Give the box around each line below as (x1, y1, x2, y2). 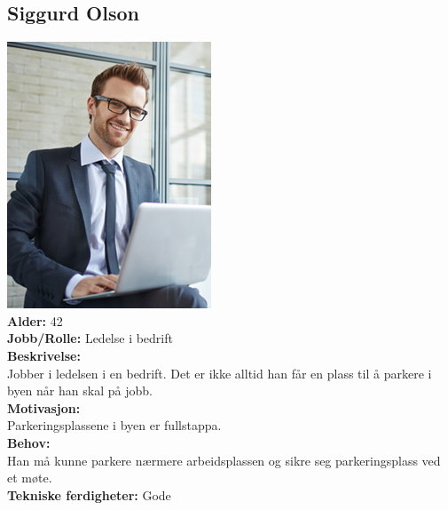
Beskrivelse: (7, 346, 81, 364)
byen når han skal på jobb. (7, 381, 153, 400)
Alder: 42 (7, 311, 63, 330)
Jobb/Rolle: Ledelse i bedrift (7, 329, 173, 347)
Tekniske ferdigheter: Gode (7, 485, 171, 504)
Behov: (7, 433, 51, 451)
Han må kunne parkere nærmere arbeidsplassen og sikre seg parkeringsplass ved (7, 450, 441, 469)
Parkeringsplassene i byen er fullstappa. (7, 416, 222, 434)
